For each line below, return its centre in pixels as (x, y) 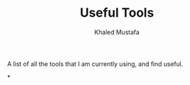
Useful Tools (117, 13)
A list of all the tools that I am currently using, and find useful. (95, 63)
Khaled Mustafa (117, 32)
